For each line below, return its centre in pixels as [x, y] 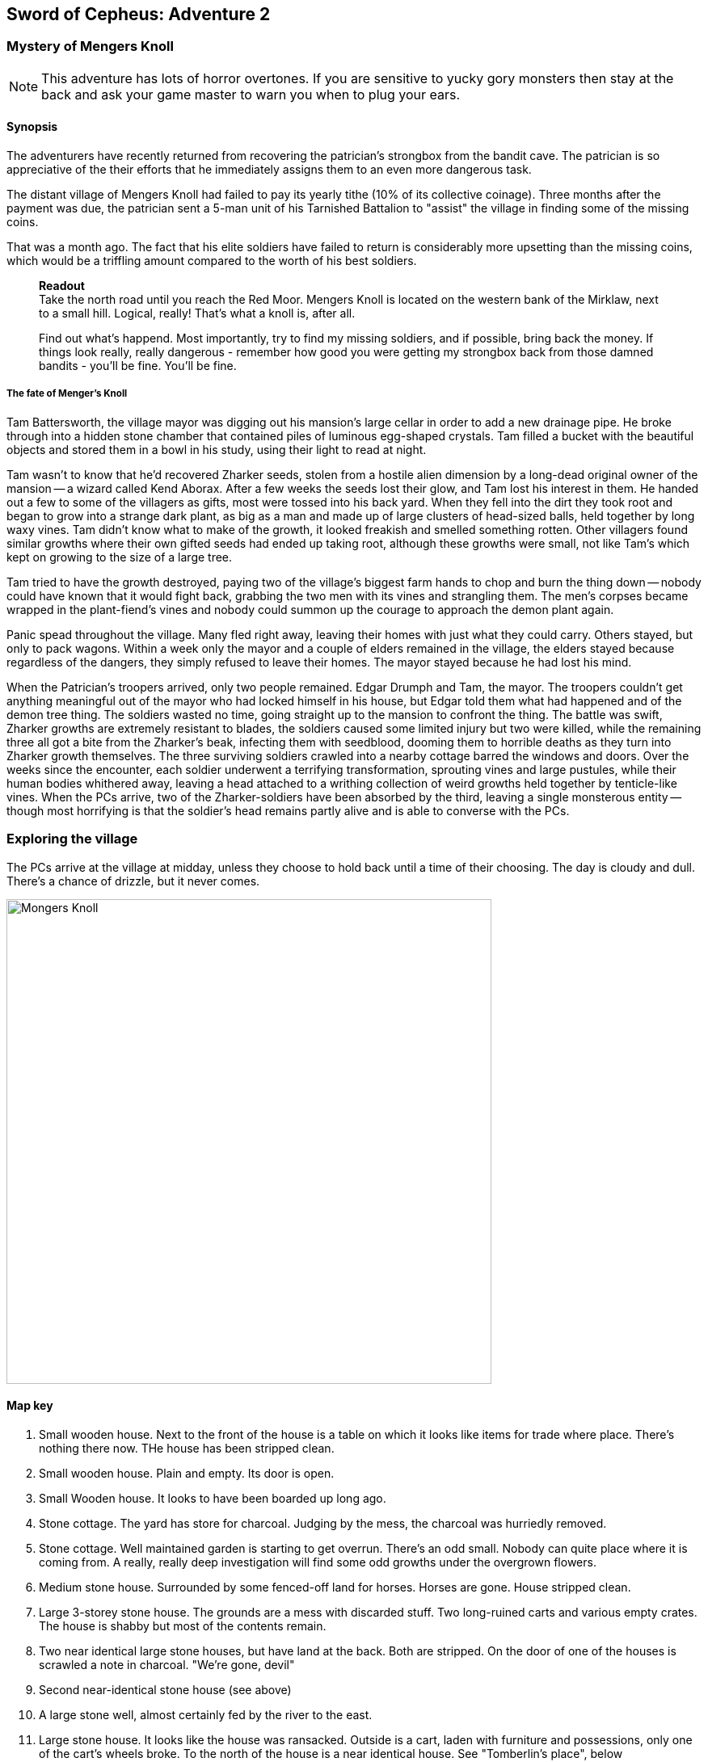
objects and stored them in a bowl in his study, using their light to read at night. [217, 449]
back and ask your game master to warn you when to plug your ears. [251, 94]
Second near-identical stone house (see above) [165, 1689]
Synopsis [32, 127]
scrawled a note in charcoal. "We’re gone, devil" [167, 1664]
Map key [30, 1406]
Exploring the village [72, 839]
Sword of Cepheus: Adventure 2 [139, 14]
